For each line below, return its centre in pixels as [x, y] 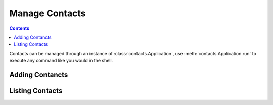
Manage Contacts [48, 13]
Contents [19, 28]
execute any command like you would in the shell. [61, 61]
